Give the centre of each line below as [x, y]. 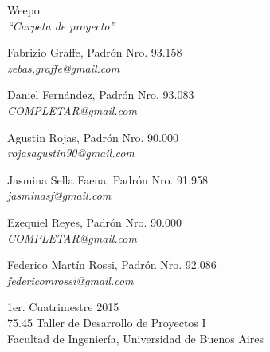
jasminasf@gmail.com [59, 195]
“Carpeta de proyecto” [61, 25]
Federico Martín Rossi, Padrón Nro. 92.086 [112, 265]
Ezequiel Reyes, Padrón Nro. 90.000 [94, 221]
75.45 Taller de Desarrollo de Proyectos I [107, 322]
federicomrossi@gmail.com [70, 280]
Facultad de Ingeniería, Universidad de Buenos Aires [135, 338]
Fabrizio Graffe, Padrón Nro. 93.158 [95, 52]
